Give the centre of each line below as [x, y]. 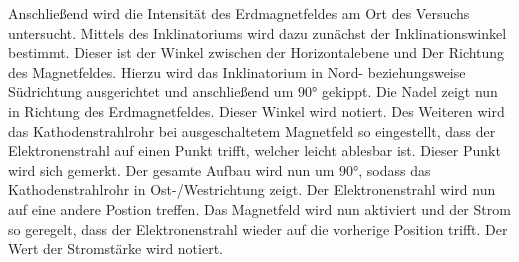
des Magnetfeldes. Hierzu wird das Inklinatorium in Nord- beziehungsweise [237, 71]
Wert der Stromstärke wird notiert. [115, 248]
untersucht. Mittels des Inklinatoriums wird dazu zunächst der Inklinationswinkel [257, 32]
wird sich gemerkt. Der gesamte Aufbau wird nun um [171, 169]
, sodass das [394, 169]
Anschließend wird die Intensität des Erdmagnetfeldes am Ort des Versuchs [239, 13]
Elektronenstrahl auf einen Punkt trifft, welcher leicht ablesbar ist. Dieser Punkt [254, 150]
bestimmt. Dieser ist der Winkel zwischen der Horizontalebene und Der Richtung [256, 52]
